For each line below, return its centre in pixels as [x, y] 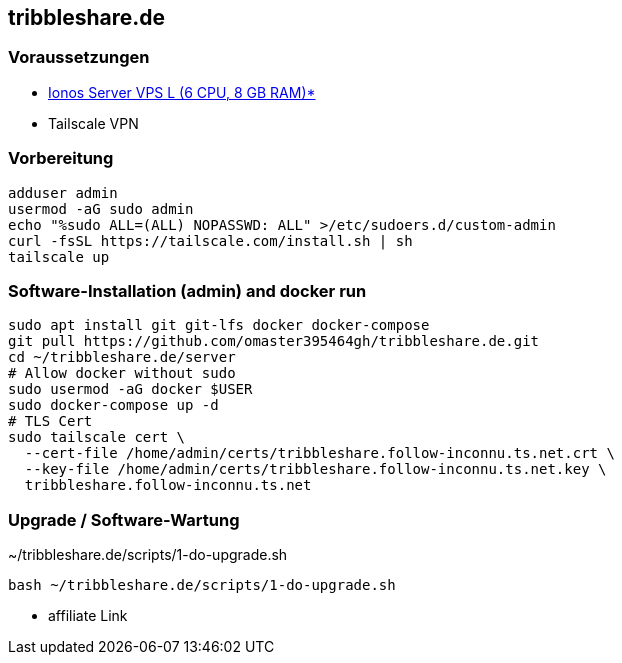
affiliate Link [88, 616]
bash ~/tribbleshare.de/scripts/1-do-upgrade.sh [202, 585]
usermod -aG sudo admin [101, 208]
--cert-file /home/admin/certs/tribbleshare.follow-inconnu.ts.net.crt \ [319, 453]
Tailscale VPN [93, 123]
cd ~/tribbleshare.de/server [122, 357]
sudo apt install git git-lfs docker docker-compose [219, 325]
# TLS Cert [50, 421]
